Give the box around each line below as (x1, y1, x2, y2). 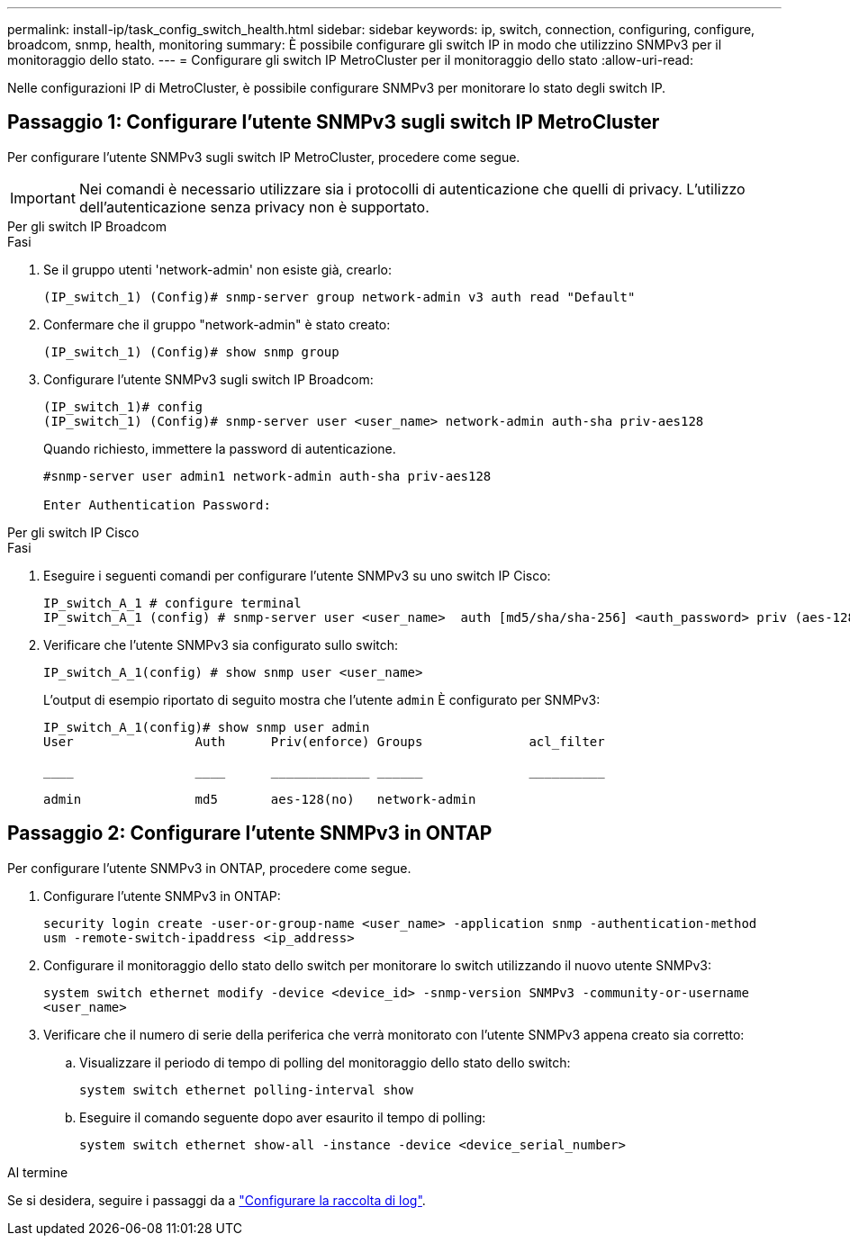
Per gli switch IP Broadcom (7, 218, 167, 234)
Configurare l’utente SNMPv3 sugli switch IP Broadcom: (43, 371, 374, 387)
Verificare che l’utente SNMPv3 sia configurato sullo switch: (43, 636, 399, 653)
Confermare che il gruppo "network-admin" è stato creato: (43, 316, 391, 332)
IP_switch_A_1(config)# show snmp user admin (43, 719, 370, 734)
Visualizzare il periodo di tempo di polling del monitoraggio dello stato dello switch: (79, 1054, 571, 1070)
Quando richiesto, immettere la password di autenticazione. (43, 440, 396, 456)
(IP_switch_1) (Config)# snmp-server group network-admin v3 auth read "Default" (43, 289, 636, 304)
